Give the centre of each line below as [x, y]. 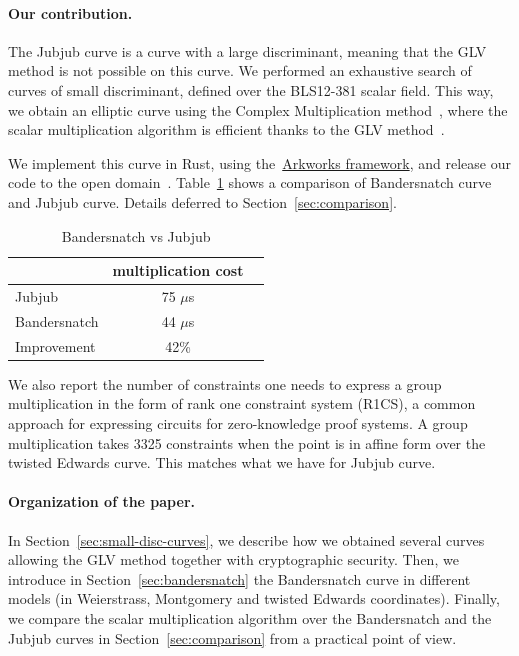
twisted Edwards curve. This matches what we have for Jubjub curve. [222, 462]
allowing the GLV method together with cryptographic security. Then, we [233, 559]
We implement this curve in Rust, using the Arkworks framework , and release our [259, 162]
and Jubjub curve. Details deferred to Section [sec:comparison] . [202, 201]
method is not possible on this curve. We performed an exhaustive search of [240, 70]
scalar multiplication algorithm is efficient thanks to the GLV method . [226, 129]
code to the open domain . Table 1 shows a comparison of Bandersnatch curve [250, 182]
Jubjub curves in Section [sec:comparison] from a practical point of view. [232, 637]
